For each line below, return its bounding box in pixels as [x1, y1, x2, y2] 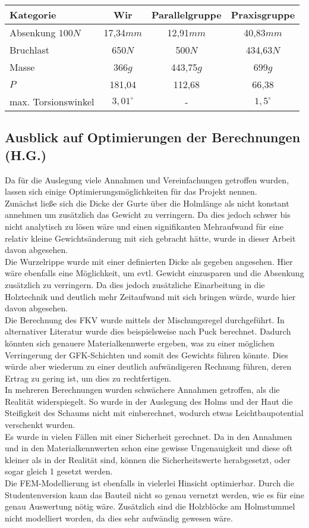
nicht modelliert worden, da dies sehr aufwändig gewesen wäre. [5, 511, 233, 524]
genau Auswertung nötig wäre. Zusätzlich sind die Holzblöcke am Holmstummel [5, 500, 295, 513]
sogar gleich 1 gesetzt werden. [5, 465, 113, 477]
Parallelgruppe [152, 8, 222, 21]
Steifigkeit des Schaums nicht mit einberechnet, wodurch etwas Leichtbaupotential [5, 407, 304, 419]
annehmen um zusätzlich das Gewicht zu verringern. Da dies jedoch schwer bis [5, 208, 291, 221]
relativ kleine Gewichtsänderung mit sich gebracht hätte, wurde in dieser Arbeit [5, 232, 296, 244]
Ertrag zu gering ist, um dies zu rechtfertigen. [5, 371, 172, 384]
